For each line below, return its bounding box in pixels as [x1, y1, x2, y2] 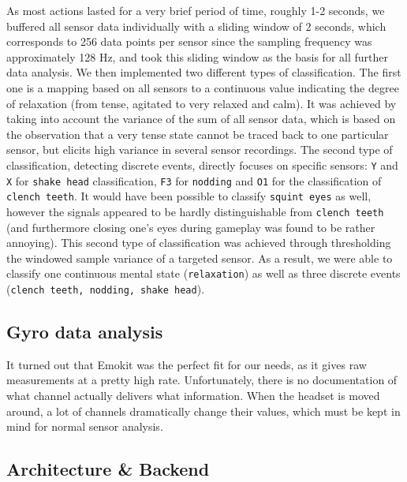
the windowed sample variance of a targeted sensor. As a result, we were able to [6, 249, 393, 266]
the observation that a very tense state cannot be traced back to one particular [6, 125, 389, 142]
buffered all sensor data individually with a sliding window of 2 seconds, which [6, 17, 386, 34]
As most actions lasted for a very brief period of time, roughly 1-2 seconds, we [6, 2, 385, 18]
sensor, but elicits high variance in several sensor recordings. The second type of [6, 141, 393, 158]
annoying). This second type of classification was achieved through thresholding [6, 234, 391, 251]
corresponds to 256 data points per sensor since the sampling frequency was [6, 33, 372, 50]
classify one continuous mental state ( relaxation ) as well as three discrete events [6, 265, 401, 282]
